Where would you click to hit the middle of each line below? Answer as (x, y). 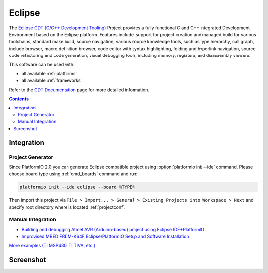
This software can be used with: (42, 64)
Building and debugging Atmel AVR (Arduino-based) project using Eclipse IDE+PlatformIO (113, 229)
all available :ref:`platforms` (49, 73)
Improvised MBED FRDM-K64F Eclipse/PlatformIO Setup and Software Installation (105, 237)
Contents (19, 99)
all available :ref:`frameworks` (52, 81)
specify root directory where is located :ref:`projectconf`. (67, 207)
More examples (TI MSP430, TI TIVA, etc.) (52, 246)
